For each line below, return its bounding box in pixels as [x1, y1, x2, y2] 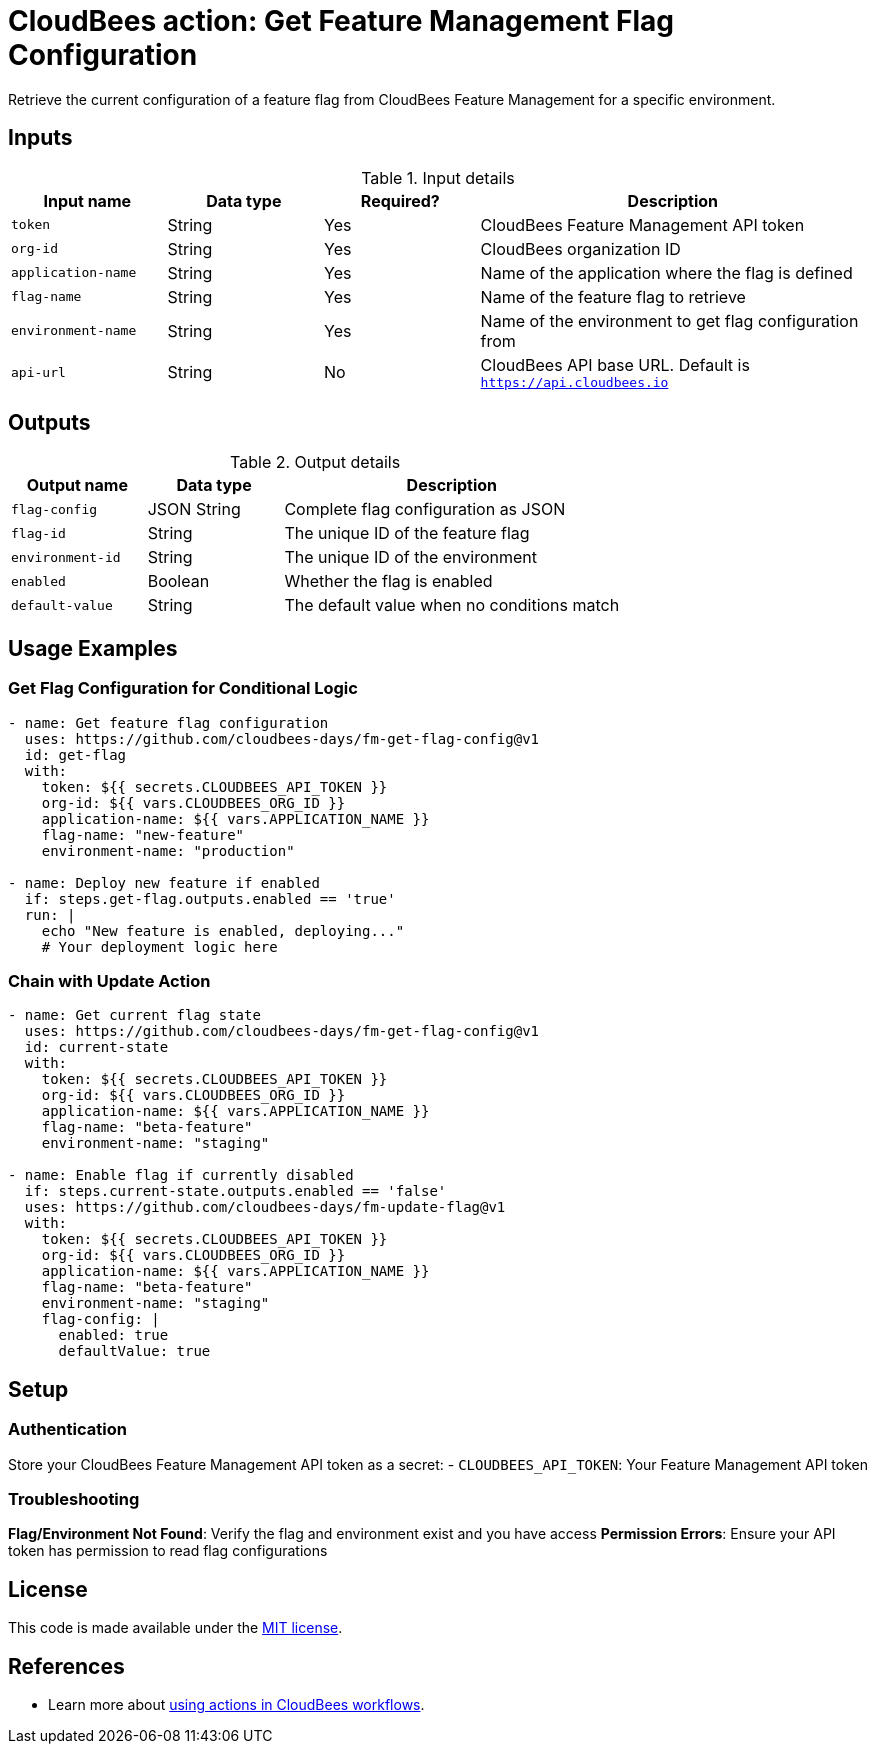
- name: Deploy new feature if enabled [8, 874, 320, 891]
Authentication [8, 1419, 127, 1440]
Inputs [8, 125, 73, 151]
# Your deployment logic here [41, 938, 278, 955]
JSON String [147, 499, 241, 520]
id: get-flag [24, 746, 127, 763]
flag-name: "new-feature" [41, 826, 245, 843]
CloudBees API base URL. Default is [480, 354, 750, 375]
